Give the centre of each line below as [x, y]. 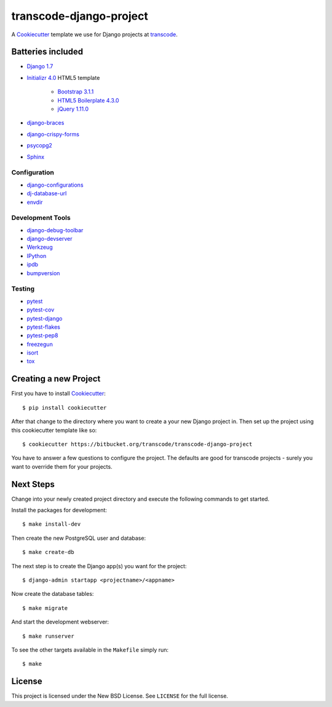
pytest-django [45, 318]
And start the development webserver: [60, 622]
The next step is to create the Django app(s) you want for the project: [99, 566]
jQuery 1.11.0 [73, 109]
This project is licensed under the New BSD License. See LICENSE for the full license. [120, 696]
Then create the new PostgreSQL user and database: [79, 538]
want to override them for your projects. [62, 466]
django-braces [45, 123]
